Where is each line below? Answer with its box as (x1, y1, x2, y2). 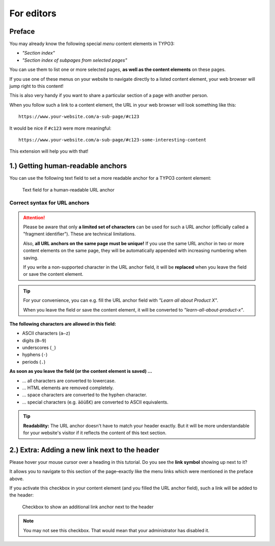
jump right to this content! (9, 83, 64, 89)
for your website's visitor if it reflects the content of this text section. (23, 430, 167, 436)
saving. (23, 254, 39, 260)
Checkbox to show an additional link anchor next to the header (22, 504, 154, 510)
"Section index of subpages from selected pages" (22, 57, 127, 63)
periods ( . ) (22, 359, 46, 365)
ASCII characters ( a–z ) (22, 330, 71, 337)
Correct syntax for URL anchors (9, 199, 90, 206)
